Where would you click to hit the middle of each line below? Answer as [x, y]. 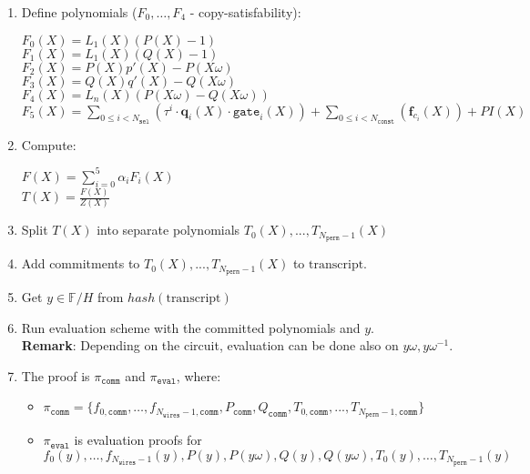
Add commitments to [81, 263]
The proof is [56, 375]
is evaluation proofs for [138, 440]
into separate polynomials [168, 230]
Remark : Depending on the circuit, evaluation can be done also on [210, 345]
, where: [199, 375]
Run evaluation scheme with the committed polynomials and [191, 327]
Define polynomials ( [79, 12]
